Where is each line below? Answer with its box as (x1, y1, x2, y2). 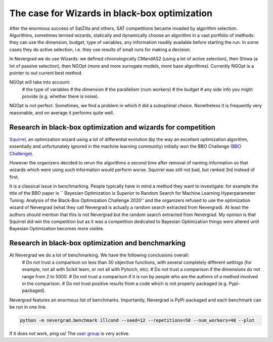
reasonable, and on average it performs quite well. (9, 109, 115, 116)
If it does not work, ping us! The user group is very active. (9, 330, 130, 336)
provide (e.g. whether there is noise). (22, 94, 99, 100)
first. (9, 174, 19, 180)
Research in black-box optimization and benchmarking (9, 239, 186, 247)
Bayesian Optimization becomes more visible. (9, 226, 105, 232)
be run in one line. (9, 304, 48, 310)
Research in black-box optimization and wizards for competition (9, 123, 216, 132)
